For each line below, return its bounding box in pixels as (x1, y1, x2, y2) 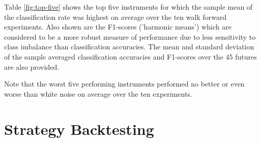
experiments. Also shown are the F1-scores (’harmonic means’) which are (4, 21, 231, 32)
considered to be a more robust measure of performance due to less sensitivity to (4, 31, 256, 42)
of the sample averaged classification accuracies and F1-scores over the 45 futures (4, 51, 257, 62)
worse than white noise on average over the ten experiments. (4, 88, 192, 99)
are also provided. (4, 61, 60, 72)
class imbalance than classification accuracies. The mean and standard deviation (4, 41, 254, 52)
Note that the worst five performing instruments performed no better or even (4, 78, 245, 89)
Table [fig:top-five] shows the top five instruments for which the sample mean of (4, 2, 253, 12)
